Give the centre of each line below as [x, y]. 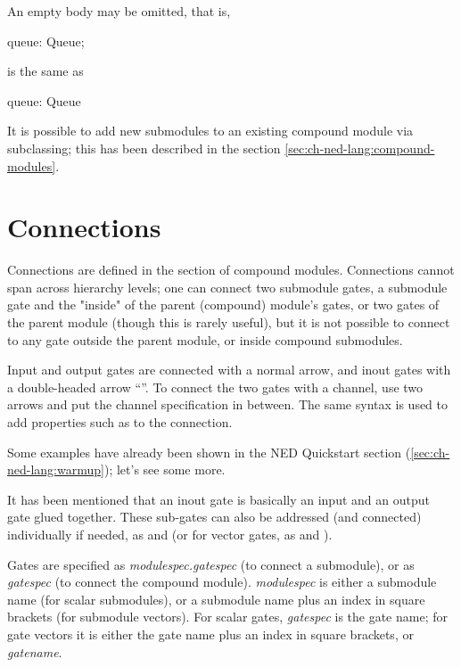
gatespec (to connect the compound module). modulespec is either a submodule [222, 582]
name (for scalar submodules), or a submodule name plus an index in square [216, 599]
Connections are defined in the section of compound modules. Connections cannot [231, 270]
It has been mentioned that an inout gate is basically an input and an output [218, 499]
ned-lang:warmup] [56, 469]
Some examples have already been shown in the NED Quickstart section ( [209, 452]
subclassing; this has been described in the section [144, 148]
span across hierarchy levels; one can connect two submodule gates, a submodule [227, 287]
